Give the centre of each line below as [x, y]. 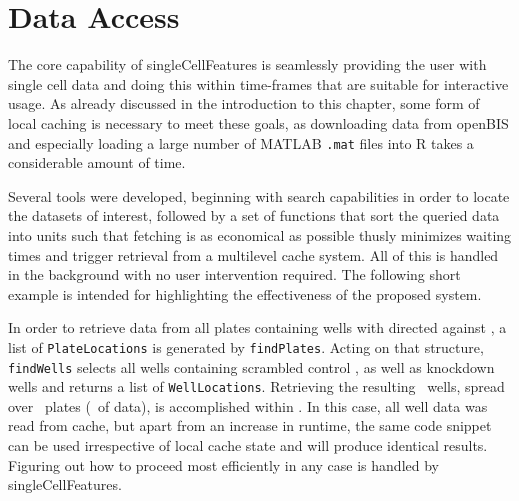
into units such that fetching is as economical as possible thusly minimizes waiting [260, 234]
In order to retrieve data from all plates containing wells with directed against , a [257, 327]
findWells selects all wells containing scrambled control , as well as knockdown [251, 366]
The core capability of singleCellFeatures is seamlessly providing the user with [247, 64]
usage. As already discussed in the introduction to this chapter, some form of [244, 103]
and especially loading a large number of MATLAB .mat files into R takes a [241, 142]
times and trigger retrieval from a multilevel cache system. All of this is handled [253, 254]
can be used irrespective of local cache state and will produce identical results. [248, 445]
